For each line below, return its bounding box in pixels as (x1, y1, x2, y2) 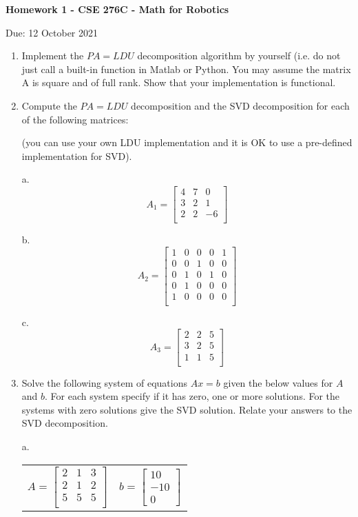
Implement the (21, 48, 84, 63)
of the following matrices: (21, 112, 129, 126)
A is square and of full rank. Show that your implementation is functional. (21, 75, 336, 90)
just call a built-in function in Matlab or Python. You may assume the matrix (21, 61, 351, 76)
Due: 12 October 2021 (6, 25, 98, 39)
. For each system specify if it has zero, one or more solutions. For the (45, 389, 340, 403)
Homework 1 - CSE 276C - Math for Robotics (6, 2, 229, 16)
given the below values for (223, 375, 333, 389)
